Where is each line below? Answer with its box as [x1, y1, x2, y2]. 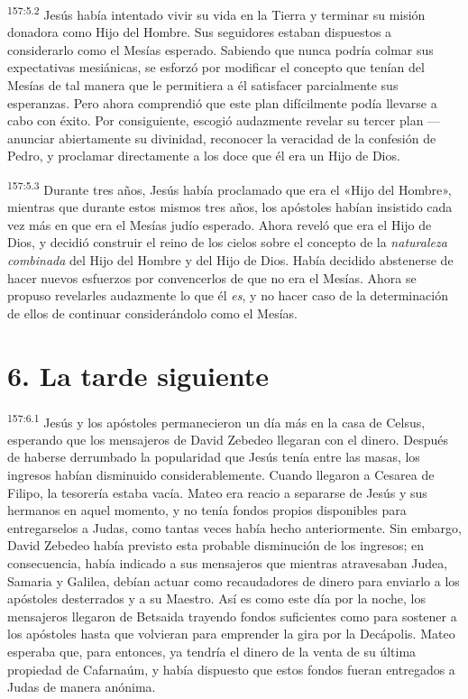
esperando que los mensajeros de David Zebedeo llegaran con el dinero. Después [7, 429, 449, 448]
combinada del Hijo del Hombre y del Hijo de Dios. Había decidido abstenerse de [7, 251, 454, 270]
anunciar [7, 128, 55, 147]
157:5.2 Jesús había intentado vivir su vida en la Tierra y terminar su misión [7, 3, 426, 23]
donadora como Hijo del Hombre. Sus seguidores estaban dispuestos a [7, 23, 392, 41]
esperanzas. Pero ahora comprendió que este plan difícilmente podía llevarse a [7, 93, 437, 112]
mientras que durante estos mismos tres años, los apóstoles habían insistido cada [7, 198, 453, 216]
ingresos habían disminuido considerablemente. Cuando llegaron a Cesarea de [7, 464, 435, 483]
